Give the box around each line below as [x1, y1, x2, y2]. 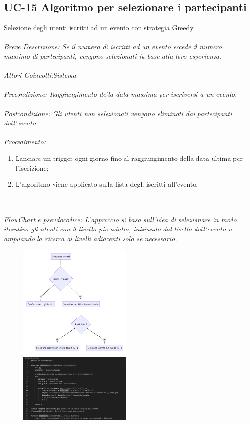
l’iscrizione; [15, 162, 49, 173]
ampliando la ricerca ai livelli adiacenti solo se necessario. [4, 233, 177, 244]
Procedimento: [4, 137, 46, 147]
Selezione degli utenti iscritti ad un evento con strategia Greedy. [4, 22, 195, 33]
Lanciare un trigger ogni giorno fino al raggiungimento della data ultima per [15, 153, 243, 163]
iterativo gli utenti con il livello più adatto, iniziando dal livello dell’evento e [4, 224, 232, 234]
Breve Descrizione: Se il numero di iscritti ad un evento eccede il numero [4, 41, 222, 52]
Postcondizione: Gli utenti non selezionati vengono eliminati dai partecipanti [4, 108, 232, 118]
